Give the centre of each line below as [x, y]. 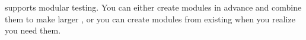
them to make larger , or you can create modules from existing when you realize [150, 19]
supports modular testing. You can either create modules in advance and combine [153, 7]
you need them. [33, 30]
